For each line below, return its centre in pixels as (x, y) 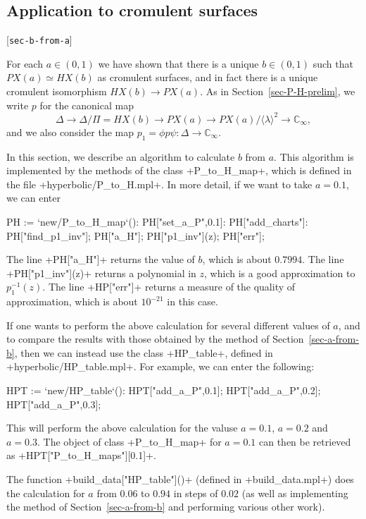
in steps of (196, 493)
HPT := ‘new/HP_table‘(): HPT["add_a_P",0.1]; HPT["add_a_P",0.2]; (164, 390)
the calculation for (46, 493)
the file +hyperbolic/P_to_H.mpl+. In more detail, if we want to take (159, 184)
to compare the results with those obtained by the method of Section (155, 339)
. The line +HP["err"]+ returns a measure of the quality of (169, 287)
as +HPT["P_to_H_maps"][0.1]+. (81, 455)
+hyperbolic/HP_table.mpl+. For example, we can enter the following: (160, 366)
